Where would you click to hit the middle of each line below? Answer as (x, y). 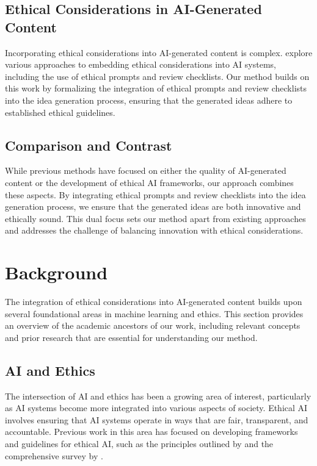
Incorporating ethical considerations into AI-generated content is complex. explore (159, 52)
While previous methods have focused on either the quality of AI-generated (146, 170)
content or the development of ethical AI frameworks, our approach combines (149, 182)
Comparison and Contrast (89, 145)
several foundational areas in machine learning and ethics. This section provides (154, 313)
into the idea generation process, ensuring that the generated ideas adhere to (149, 100)
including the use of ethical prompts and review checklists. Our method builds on (157, 76)
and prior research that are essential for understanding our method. (131, 337)
